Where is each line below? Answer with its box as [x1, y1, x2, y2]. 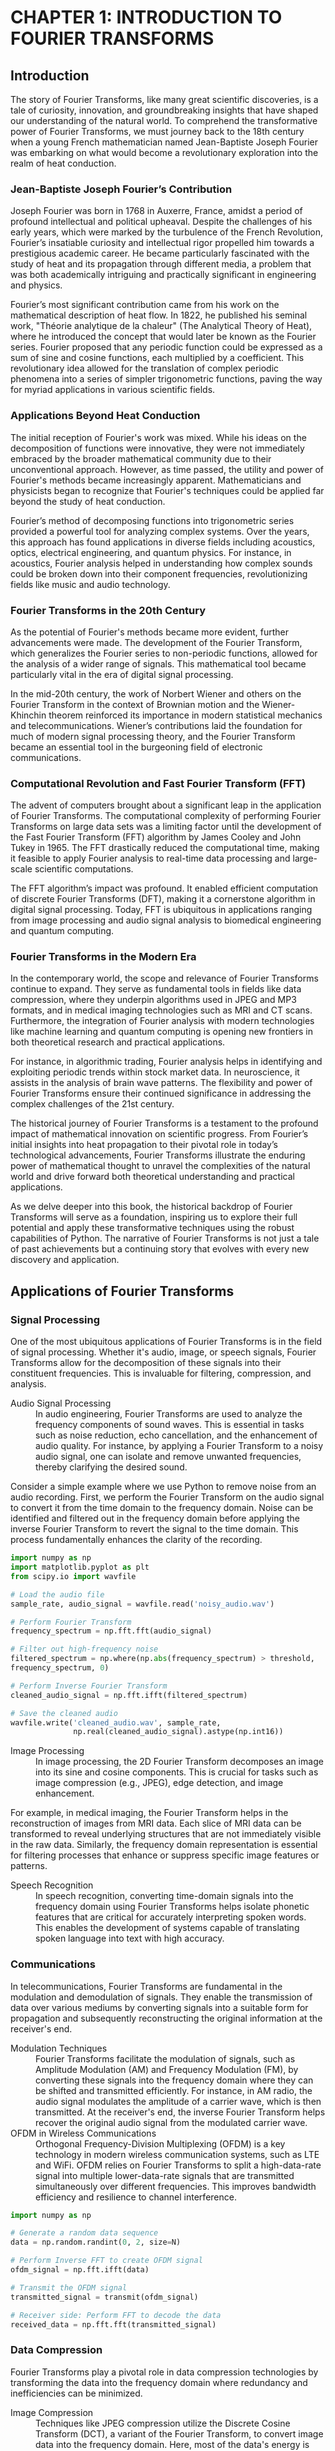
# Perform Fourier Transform [10, 1617, 132, 1627]
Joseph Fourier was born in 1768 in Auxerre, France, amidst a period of [10, 205, 303, 217]
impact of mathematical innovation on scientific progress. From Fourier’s [10, 1128, 309, 1140]
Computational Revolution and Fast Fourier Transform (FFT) [10, 776, 307, 790]
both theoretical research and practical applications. [10, 1036, 226, 1048]
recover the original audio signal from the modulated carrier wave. [35, 2116, 308, 2128]
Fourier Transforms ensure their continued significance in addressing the [10, 1087, 312, 1100]
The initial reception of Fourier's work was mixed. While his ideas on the [10, 431, 307, 443]
